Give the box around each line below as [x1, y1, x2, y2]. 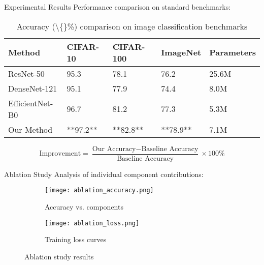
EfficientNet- [8, 97, 53, 109]
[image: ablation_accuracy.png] [45, 187, 154, 194]
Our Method [8, 123, 53, 135]
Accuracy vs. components [45, 201, 123, 212]
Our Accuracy [92, 145, 136, 153]
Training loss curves [45, 234, 107, 245]
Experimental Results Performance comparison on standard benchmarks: [4, 2, 231, 12]
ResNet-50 [8, 67, 45, 79]
